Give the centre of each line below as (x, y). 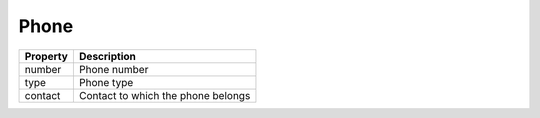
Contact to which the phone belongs (164, 95)
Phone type (106, 82)
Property (46, 56)
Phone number (113, 69)
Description (107, 56)
